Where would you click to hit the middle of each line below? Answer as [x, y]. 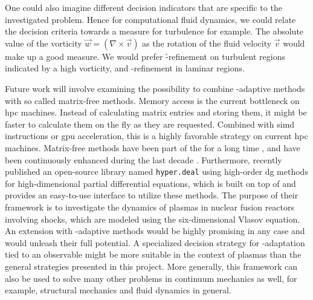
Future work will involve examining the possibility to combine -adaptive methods [155, 88]
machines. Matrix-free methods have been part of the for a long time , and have [153, 147]
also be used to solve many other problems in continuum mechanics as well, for [151, 278]
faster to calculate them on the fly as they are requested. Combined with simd [150, 124]
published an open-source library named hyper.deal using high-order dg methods [156, 171]
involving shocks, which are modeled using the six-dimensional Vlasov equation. [153, 219]
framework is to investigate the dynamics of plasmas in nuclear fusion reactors [150, 207]
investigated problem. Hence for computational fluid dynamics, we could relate [150, 19]
